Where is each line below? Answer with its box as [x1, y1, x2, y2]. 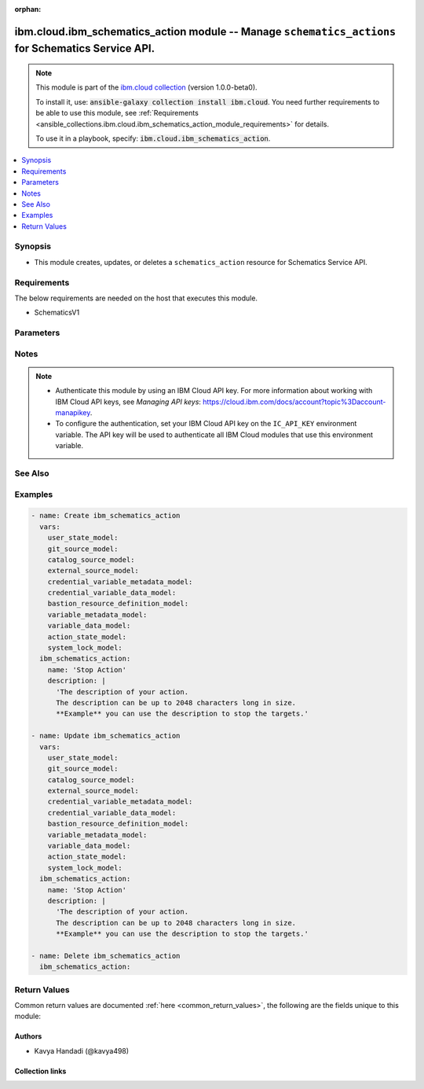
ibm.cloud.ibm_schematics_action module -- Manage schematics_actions [14, 24, 397, 39]
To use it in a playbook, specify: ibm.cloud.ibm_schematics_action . [35, 134, 271, 143]
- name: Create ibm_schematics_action [31, 511, 181, 521]
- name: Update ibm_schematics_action [31, 731, 181, 741]
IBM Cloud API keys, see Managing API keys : [55, 397, 202, 407]
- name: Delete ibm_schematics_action [31, 951, 181, 960]
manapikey [55, 408, 90, 418]
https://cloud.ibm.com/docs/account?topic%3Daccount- [203, 397, 386, 407]
